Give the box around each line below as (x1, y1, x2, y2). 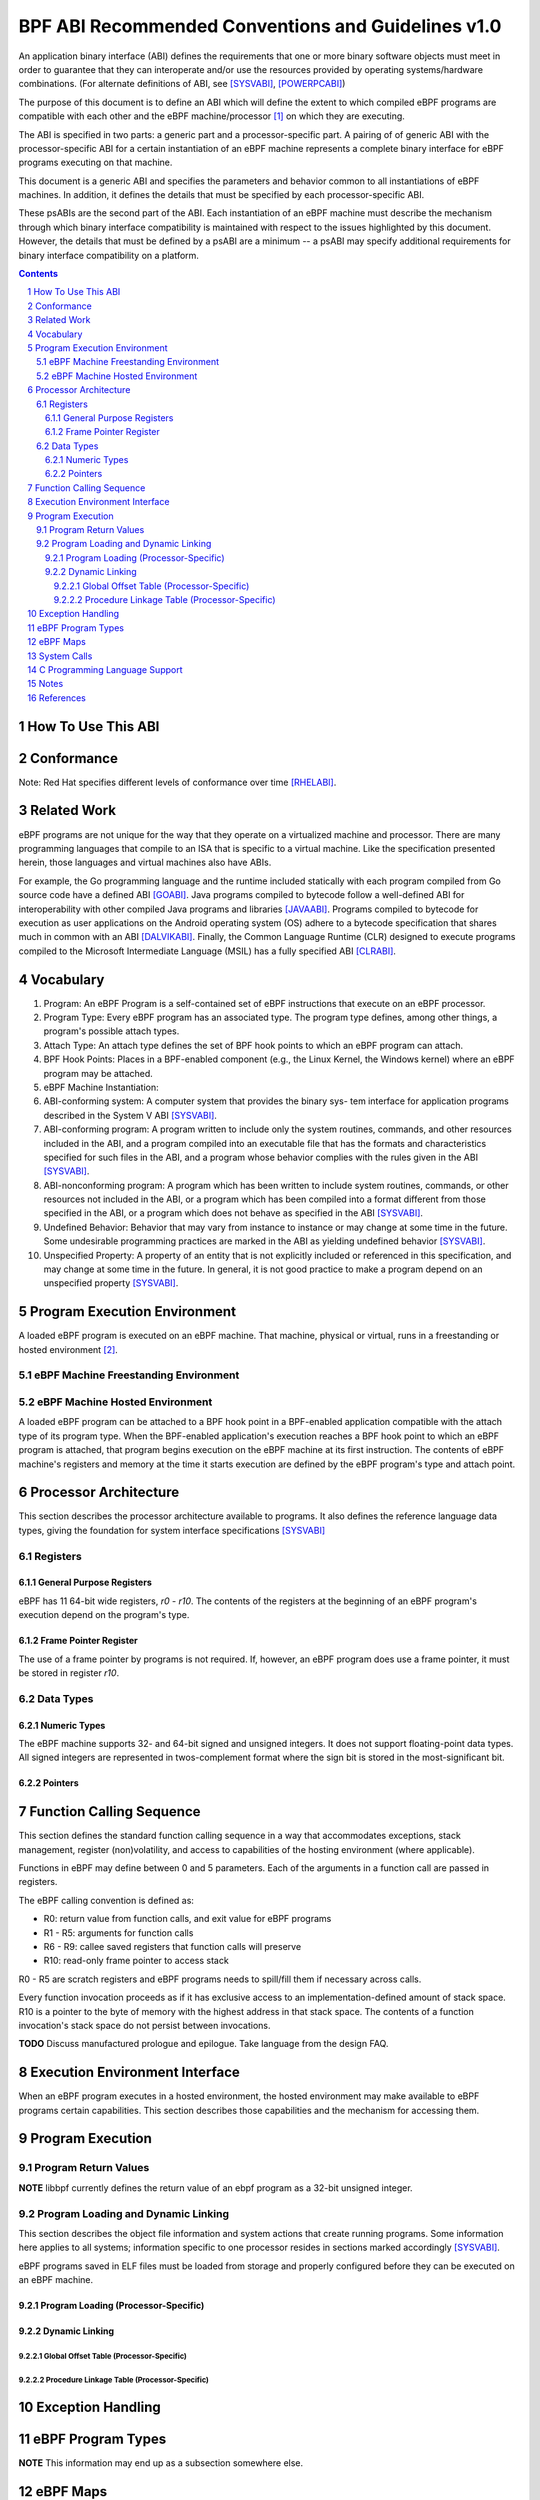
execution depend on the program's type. (18, 1609, 190, 1621)
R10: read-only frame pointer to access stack (43, 1955, 229, 1967)
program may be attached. (43, 1067, 154, 1079)
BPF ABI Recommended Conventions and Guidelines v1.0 (18, 15, 502, 37)
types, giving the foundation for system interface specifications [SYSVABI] (18, 1524, 326, 1536)
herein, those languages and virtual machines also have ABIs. (18, 856, 272, 869)
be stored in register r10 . (18, 1667, 120, 1679)
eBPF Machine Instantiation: (43, 1081, 159, 1093)
